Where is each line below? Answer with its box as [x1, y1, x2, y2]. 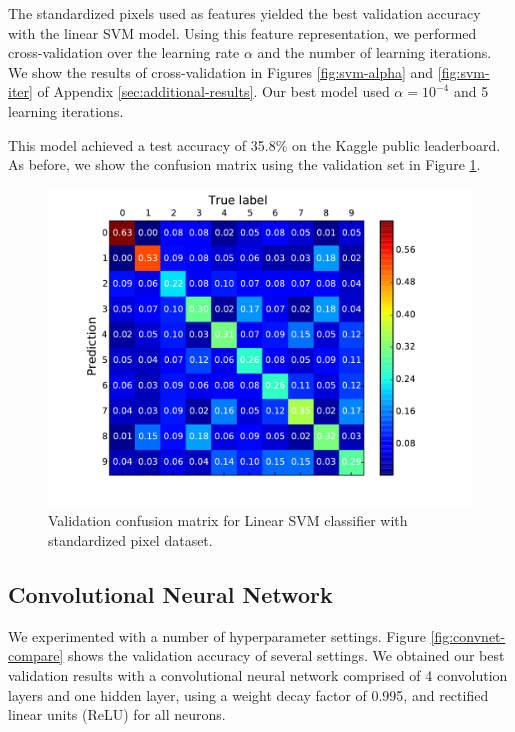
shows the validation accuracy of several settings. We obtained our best [67, 645, 505, 666]
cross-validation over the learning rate [8, 42, 240, 63]
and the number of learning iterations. [257, 42, 492, 63]
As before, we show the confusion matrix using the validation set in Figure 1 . [8, 154, 481, 175]
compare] [8, 645, 64, 666]
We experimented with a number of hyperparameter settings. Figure [8, 625, 426, 646]
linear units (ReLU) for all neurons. [8, 704, 226, 725]
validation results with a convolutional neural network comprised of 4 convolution [8, 664, 508, 685]
